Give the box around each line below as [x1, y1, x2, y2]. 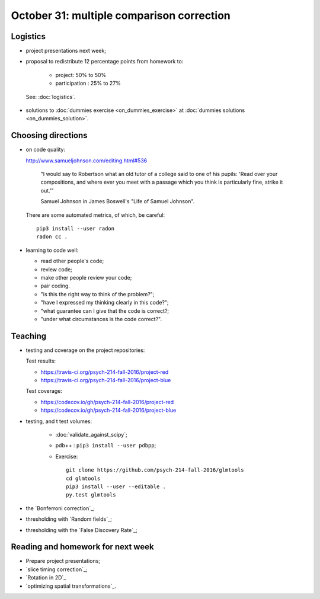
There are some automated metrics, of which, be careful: [25, 211, 165, 219]
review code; [40, 265, 72, 273]
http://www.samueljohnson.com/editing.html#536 [25, 157, 148, 164]
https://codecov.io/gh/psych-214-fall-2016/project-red [40, 398, 174, 405]
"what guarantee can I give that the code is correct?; [40, 307, 169, 314]
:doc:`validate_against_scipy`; [55, 431, 127, 438]
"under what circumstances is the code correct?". [40, 315, 162, 322]
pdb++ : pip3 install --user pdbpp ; [55, 442, 156, 449]
